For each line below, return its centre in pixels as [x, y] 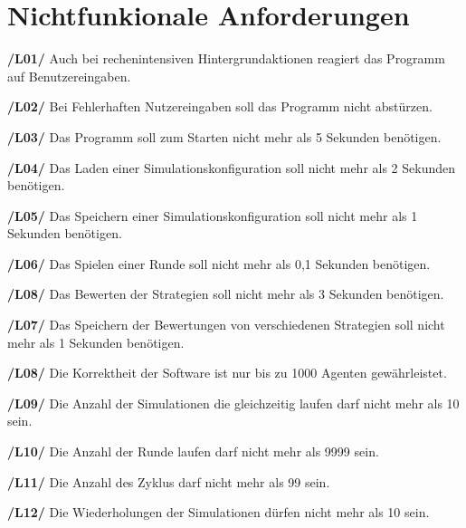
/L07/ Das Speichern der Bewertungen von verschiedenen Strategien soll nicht [226, 325]
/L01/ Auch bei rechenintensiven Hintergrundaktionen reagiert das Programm [226, 58]
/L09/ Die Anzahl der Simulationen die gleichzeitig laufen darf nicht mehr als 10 [233, 403]
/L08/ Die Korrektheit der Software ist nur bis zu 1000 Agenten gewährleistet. [227, 373]
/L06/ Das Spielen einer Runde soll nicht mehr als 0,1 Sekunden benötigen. [219, 263]
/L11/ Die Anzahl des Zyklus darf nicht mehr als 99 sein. [169, 481]
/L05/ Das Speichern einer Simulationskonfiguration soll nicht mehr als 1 [213, 215]
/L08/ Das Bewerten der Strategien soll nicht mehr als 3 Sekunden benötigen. [226, 294]
